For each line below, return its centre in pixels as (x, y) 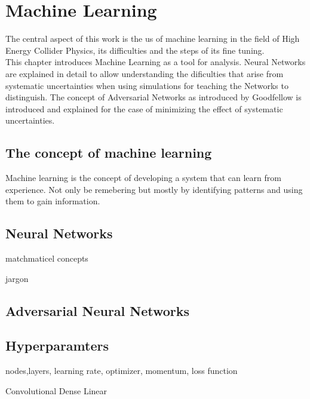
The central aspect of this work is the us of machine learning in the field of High (153, 39)
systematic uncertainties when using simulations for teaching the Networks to (147, 85)
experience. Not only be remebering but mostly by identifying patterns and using (154, 189)
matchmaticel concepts (47, 258)
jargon (17, 278)
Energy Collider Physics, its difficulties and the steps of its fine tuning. (135, 50)
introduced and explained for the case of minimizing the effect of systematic (144, 108)
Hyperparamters (57, 346)
